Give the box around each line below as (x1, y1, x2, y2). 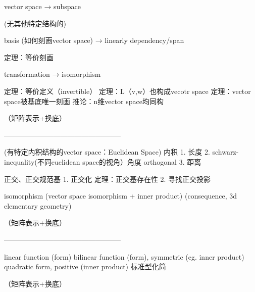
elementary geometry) (4, 200, 72, 211)
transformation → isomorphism (4, 69, 101, 79)
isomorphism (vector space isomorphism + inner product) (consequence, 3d (4, 190, 237, 201)
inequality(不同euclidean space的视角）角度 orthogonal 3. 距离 (4, 156, 201, 167)
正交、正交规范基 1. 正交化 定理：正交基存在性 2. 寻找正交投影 (4, 173, 211, 184)
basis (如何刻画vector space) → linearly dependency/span (4, 35, 184, 45)
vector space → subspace (4, 1, 81, 11)
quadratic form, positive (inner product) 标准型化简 (4, 261, 166, 272)
